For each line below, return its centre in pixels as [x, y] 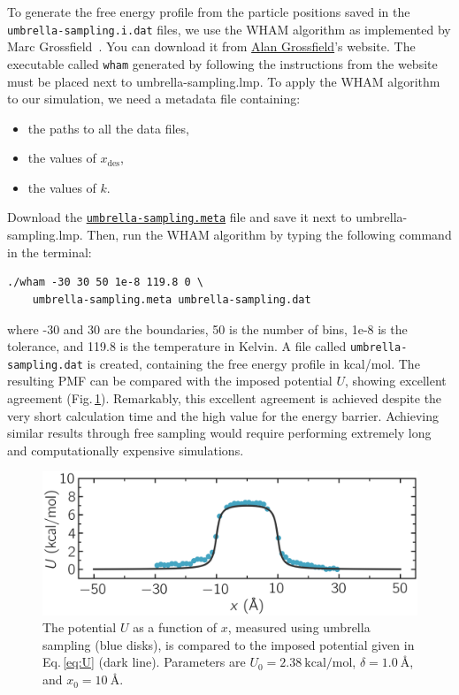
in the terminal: [50, 252]
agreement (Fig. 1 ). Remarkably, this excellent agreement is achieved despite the [225, 398]
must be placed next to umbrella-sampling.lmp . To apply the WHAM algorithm [224, 81]
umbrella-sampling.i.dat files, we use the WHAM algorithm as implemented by [229, 29]
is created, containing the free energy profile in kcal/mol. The [253, 363]
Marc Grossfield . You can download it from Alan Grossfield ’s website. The [211, 46]
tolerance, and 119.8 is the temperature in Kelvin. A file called [177, 346]
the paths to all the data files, [108, 128]
